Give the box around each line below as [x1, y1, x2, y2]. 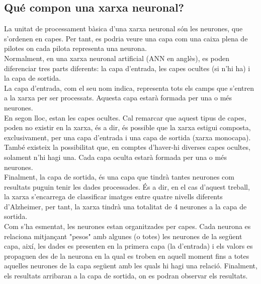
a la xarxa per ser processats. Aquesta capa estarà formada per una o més [4, 92, 232, 103]
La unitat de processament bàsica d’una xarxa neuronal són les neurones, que [4, 23, 243, 34]
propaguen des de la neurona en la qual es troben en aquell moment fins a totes [4, 250, 249, 261]
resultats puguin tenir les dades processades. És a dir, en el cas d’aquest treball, [4, 181, 250, 192]
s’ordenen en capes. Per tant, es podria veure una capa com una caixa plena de [4, 33, 248, 43]
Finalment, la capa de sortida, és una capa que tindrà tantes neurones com [4, 172, 234, 182]
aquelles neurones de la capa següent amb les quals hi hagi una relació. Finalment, [4, 260, 257, 271]
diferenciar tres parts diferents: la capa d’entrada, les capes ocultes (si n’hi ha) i [4, 63, 250, 73]
